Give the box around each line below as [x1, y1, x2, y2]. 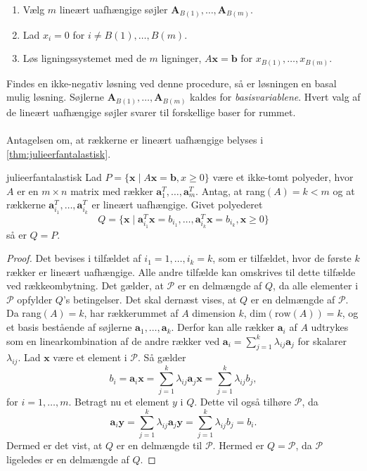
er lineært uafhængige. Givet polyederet [91, 197, 263, 212]
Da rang [6, 306, 41, 320]
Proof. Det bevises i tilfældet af [6, 251, 141, 265]
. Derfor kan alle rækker [171, 320, 275, 334]
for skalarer [297, 333, 347, 348]
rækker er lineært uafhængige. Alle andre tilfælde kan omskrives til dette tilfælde [6, 264, 356, 279]
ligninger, [161, 51, 202, 65]
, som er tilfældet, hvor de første [212, 251, 352, 265]
